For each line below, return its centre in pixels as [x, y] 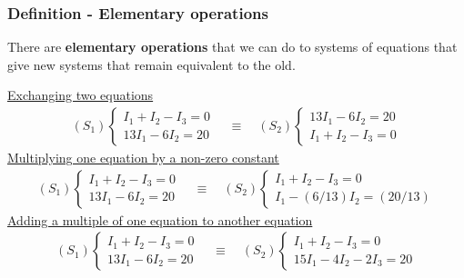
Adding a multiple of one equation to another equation [160, 219]
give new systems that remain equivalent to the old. [151, 64]
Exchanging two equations [81, 95]
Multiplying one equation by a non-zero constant [143, 158]
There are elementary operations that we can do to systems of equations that [232, 47]
